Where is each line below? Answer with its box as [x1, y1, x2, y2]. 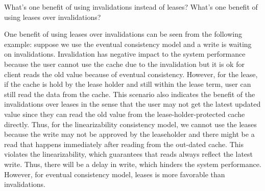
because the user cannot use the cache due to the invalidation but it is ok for [4, 58, 245, 69]
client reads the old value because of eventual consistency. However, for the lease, [4, 68, 258, 79]
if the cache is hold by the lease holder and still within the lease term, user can [4, 79, 251, 89]
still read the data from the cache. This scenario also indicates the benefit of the [4, 88, 255, 99]
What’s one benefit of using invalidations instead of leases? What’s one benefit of [4, 2, 258, 12]
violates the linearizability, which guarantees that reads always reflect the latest [4, 149, 253, 159]
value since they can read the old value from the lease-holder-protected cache [4, 108, 245, 119]
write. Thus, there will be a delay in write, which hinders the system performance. [4, 158, 261, 169]
